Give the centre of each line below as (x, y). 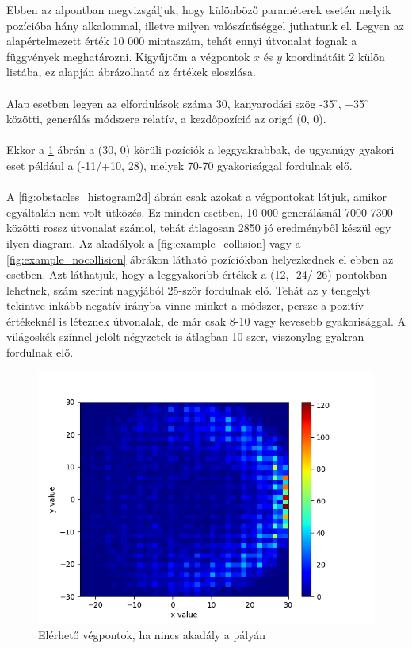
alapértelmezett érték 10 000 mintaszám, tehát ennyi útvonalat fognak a (182, 41)
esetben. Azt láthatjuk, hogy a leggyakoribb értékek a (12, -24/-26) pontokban (197, 274)
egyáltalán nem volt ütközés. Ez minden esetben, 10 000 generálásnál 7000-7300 (200, 212)
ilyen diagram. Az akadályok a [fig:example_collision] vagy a (154, 243)
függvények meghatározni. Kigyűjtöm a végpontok (128, 56)
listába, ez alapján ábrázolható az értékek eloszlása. (131, 72)
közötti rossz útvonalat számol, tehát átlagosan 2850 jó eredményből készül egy (199, 228)
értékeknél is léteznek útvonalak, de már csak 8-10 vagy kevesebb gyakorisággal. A (206, 320)
